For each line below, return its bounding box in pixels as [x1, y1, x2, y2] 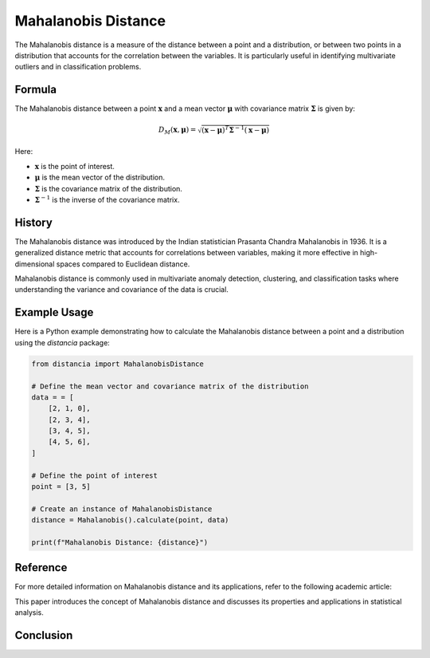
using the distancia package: [14, 337, 111, 347]
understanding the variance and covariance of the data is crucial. [14, 285, 229, 294]
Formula [14, 83, 57, 97]
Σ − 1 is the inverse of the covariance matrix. [34, 194, 180, 204]
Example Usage [14, 305, 94, 319]
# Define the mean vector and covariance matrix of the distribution [31, 381, 309, 391]
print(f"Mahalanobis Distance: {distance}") [31, 538, 209, 546]
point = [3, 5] [31, 483, 91, 491]
